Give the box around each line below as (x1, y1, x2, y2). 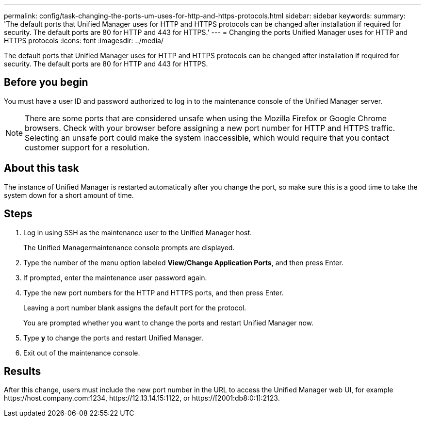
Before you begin (4, 76, 88, 89)
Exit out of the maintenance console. (23, 348, 140, 357)
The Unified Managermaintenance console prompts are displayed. (23, 243, 235, 252)
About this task (4, 162, 79, 175)
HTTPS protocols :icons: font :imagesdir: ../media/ (4, 36, 163, 45)
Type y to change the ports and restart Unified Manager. (23, 333, 204, 342)
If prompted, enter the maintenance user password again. (23, 273, 207, 282)
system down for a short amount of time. (4, 191, 134, 199)
